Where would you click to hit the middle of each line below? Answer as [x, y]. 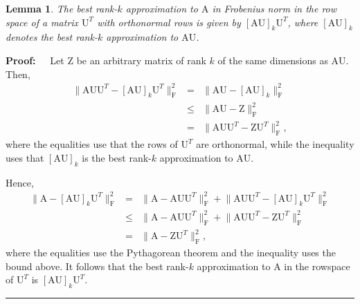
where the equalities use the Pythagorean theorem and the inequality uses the [171, 253]
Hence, [20, 182]
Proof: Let [35, 60]
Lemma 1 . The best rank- [62, 8]
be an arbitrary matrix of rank [141, 60]
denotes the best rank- [52, 37]
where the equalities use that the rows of [92, 144]
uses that [25, 157]
